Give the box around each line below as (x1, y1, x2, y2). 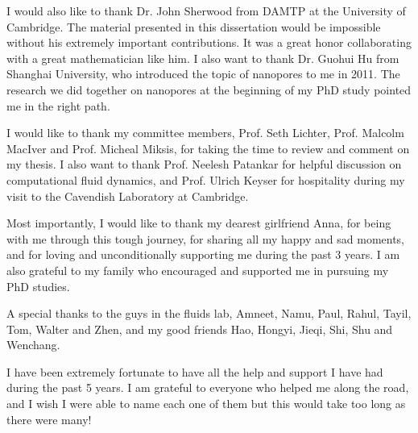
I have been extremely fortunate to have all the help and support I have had (6, 363, 383, 380)
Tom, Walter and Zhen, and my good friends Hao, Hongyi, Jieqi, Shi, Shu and (6, 320, 393, 337)
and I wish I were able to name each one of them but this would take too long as (6, 395, 406, 412)
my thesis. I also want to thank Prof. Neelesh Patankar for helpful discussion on (6, 156, 402, 173)
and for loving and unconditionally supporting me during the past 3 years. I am (6, 246, 400, 263)
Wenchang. (6, 336, 60, 353)
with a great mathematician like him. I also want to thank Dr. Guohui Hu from (6, 49, 399, 66)
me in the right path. (6, 97, 110, 114)
